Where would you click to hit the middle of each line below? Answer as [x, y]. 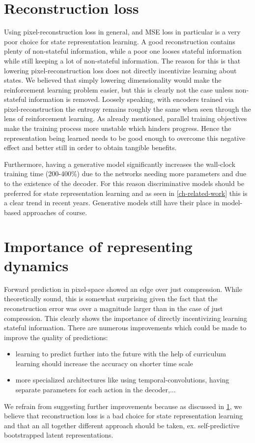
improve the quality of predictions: [56, 337]
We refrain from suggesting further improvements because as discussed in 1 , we [123, 406]
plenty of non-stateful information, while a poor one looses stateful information [123, 51]
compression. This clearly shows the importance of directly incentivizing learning [126, 318]
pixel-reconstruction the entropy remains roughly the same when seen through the [127, 109]
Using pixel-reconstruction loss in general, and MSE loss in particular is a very [122, 32]
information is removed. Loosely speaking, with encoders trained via [131, 99]
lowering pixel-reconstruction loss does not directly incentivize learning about [120, 70]
